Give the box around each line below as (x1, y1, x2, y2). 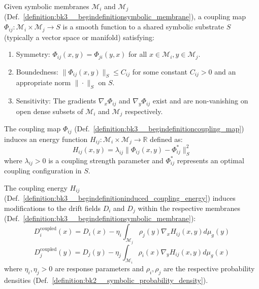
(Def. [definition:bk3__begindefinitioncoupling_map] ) (74, 123, 244, 134)
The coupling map (4, 123, 61, 134)
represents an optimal (177, 155, 244, 165)
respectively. (124, 105, 163, 116)
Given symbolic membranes (4, 1, 89, 11)
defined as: (150, 133, 183, 144)
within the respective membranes (138, 203, 241, 213)
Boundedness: (16, 66, 58, 77)
